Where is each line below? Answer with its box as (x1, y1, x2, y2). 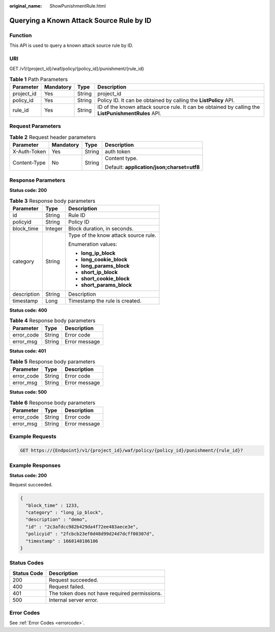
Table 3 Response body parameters (9, 197, 96, 204)
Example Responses (9, 461, 61, 469)
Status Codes (9, 559, 44, 566)
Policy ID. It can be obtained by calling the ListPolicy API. (97, 97, 235, 104)
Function (9, 32, 32, 39)
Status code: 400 (9, 307, 47, 313)
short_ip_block (80, 268, 118, 276)
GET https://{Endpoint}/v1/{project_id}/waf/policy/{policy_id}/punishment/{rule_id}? (20, 448, 243, 453)
